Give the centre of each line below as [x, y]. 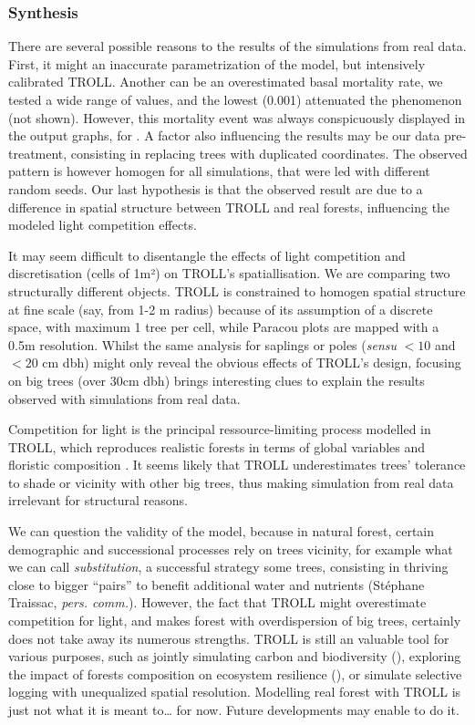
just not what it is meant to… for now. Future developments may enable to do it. [234, 709]
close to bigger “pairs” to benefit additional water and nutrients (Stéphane [217, 584]
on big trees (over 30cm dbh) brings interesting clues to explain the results [217, 380]
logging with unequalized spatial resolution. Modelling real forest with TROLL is [235, 692]
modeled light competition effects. [103, 225]
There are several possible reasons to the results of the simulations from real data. [237, 46]
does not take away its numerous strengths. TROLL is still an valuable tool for [229, 638]
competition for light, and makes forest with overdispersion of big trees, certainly [235, 621]
